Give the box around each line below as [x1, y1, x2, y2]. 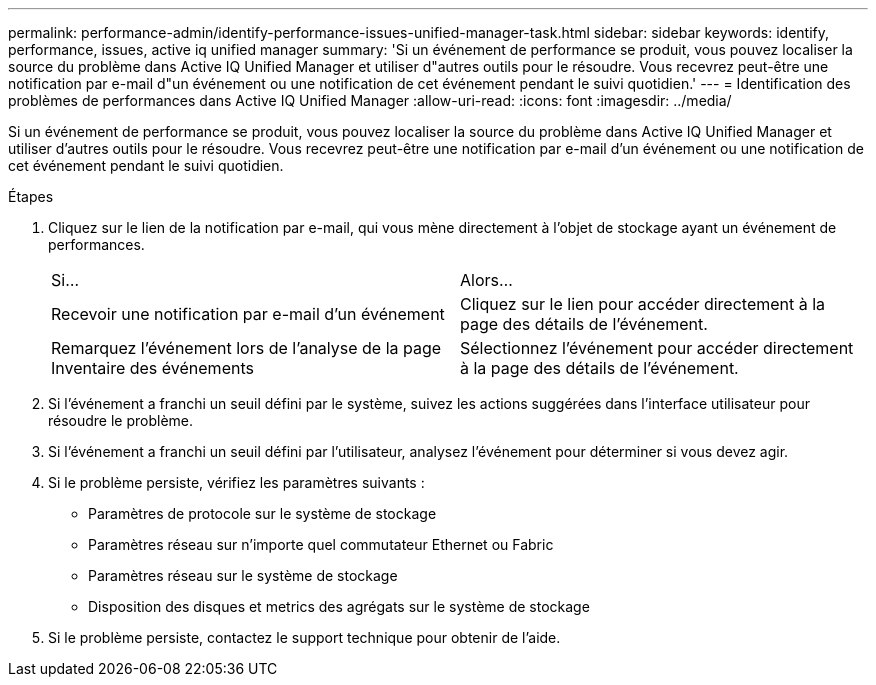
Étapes [8, 188, 54, 205]
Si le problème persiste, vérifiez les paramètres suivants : [48, 474, 425, 491]
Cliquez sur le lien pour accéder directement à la [460, 294, 826, 314]
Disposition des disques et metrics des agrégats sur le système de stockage [88, 598, 590, 615]
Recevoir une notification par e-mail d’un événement [51, 304, 445, 324]
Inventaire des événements [51, 358, 254, 378]
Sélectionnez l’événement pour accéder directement [460, 338, 854, 358]
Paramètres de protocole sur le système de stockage [88, 505, 437, 522]
